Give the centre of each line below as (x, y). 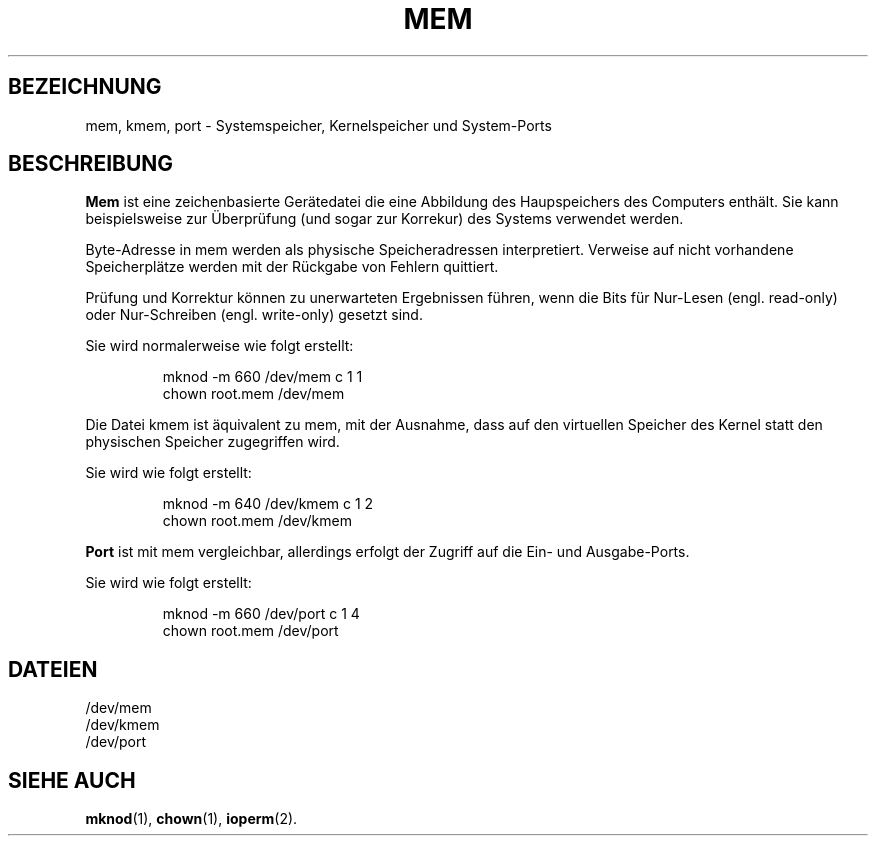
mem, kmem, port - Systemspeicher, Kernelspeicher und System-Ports (318, 125)
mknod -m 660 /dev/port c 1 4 (261, 614)
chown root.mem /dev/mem (253, 394)
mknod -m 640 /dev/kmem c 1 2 (268, 504)
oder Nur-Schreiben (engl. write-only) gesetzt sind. (254, 315)
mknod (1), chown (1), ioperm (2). (191, 819)
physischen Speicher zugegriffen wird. (212, 442)
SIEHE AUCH (72, 780)
